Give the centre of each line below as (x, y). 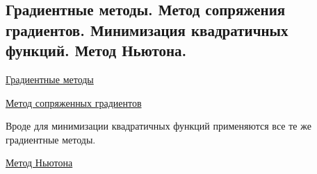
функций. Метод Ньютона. (96, 50)
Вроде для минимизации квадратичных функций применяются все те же (158, 126)
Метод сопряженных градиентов (74, 102)
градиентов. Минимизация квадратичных (147, 29)
